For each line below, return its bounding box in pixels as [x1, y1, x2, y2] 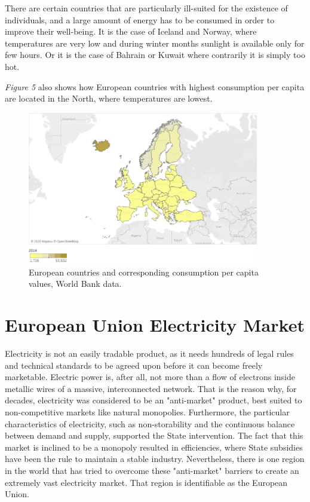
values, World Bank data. [29, 277, 122, 290]
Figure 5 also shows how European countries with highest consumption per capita [5, 80, 305, 93]
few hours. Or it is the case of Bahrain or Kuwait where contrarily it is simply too [5, 48, 305, 61]
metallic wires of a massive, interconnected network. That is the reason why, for [5, 382, 297, 394]
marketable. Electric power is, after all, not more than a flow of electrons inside [5, 371, 295, 383]
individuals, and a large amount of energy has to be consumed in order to [5, 13, 275, 26]
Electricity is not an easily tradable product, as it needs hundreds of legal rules [5, 347, 294, 360]
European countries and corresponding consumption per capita [29, 265, 259, 278]
